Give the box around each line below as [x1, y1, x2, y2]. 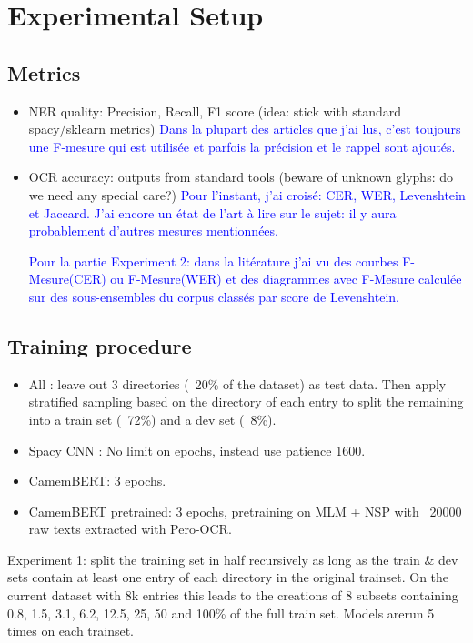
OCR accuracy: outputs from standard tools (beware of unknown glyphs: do [28, 167, 453, 186]
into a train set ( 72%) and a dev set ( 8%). [28, 409, 277, 428]
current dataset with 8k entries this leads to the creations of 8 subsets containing [7, 586, 458, 605]
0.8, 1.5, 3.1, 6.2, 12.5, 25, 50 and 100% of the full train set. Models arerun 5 [7, 603, 435, 622]
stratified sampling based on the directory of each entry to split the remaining [28, 392, 464, 411]
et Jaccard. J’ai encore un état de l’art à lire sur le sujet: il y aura [28, 203, 397, 222]
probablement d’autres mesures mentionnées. [28, 221, 278, 240]
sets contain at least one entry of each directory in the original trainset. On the [7, 568, 449, 587]
